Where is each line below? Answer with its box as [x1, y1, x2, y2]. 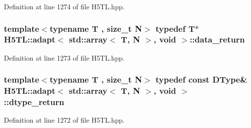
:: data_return [190, 33, 245, 45]
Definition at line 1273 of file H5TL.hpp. [4, 52, 125, 63]
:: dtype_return [4, 96, 64, 108]
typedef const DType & [155, 73, 248, 85]
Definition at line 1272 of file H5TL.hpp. [4, 115, 125, 125]
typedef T [155, 22, 195, 34]
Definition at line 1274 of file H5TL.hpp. [4, 1, 125, 11]
